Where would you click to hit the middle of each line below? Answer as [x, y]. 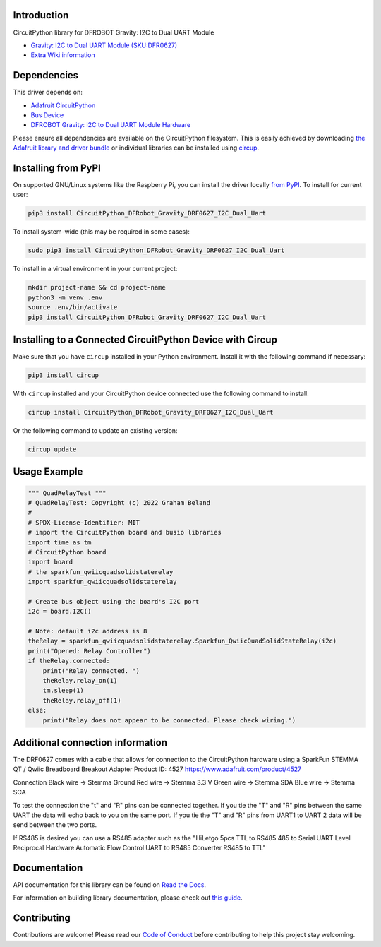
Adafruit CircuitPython [63, 105]
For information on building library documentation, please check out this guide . [128, 898]
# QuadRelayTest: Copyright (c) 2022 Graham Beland [119, 502]
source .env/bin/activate [73, 308]
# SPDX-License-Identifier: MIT [84, 522]
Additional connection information [90, 743]
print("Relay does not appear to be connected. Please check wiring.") [169, 720]
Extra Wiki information [63, 55]
